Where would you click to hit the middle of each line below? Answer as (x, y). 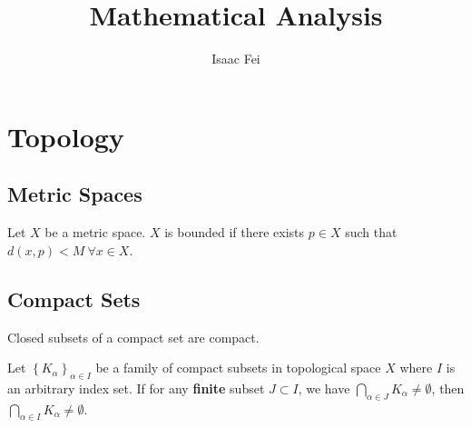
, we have (324, 388)
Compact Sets (74, 299)
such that (371, 232)
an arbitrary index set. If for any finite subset (136, 388)
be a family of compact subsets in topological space (238, 368)
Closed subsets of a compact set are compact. (133, 337)
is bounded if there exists (235, 232)
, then (448, 388)
